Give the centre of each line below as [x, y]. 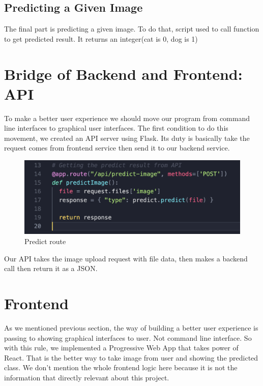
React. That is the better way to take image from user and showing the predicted [131, 357]
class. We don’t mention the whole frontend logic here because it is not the [121, 367]
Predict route [45, 241]
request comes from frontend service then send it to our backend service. [117, 148]
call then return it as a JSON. [51, 268]
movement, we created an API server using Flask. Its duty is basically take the [127, 138]
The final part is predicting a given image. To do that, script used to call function [132, 29]
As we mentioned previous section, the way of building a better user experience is [131, 327]
